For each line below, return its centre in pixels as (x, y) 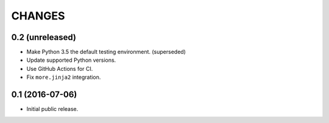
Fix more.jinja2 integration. (64, 77)
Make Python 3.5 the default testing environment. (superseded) (106, 52)
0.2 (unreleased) (44, 37)
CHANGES (38, 16)
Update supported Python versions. (71, 60)
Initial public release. (52, 109)
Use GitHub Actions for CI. (60, 68)
